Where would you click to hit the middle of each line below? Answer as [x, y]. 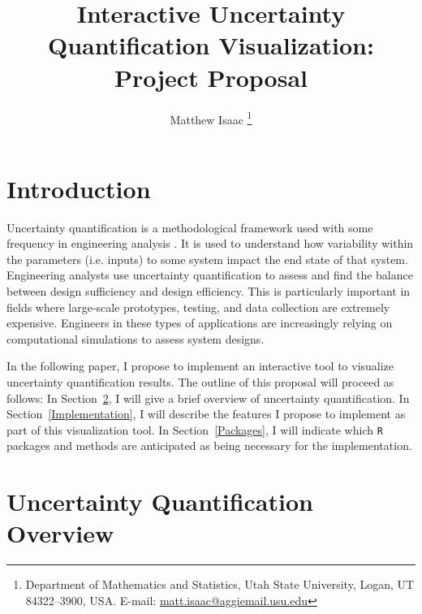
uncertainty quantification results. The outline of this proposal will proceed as [200, 382]
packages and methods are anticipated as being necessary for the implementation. [209, 445]
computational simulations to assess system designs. [136, 338]
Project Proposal [211, 77]
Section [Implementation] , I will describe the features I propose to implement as [206, 414]
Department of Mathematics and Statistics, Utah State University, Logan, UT [220, 584]
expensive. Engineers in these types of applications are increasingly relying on [200, 323]
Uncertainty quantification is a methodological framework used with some [190, 227]
